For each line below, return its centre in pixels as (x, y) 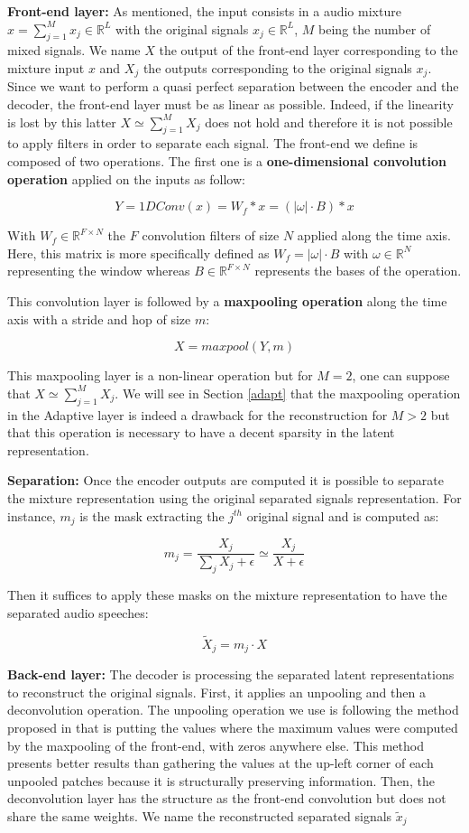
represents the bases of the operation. (358, 271)
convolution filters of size (211, 235)
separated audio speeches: (78, 612)
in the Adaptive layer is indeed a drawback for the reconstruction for (198, 414)
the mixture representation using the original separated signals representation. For (234, 497)
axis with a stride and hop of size (99, 318)
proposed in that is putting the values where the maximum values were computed (233, 727)
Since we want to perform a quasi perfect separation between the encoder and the (233, 86)
